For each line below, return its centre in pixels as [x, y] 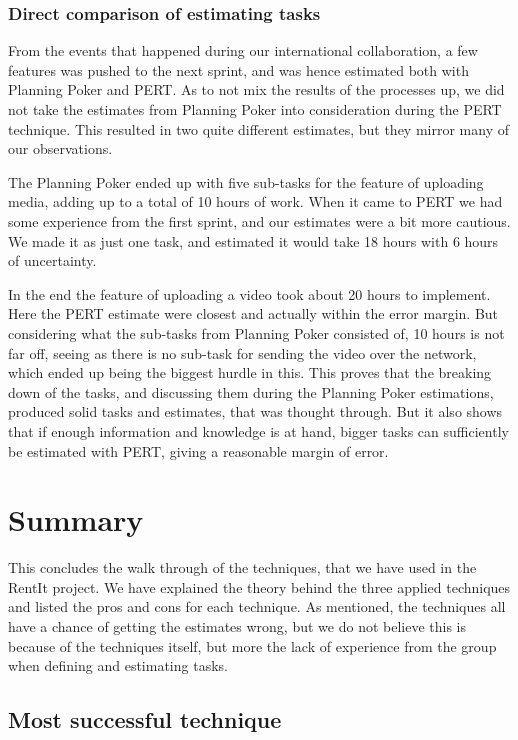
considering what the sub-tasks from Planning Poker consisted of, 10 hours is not [256, 332]
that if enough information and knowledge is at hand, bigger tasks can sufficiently [258, 430]
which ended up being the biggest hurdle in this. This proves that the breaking [250, 372]
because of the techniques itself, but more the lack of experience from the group [252, 645]
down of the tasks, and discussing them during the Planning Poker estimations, [251, 391]
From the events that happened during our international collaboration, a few [243, 50]
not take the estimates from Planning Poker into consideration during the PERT [255, 109]
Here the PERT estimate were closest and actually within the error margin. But [253, 313]
